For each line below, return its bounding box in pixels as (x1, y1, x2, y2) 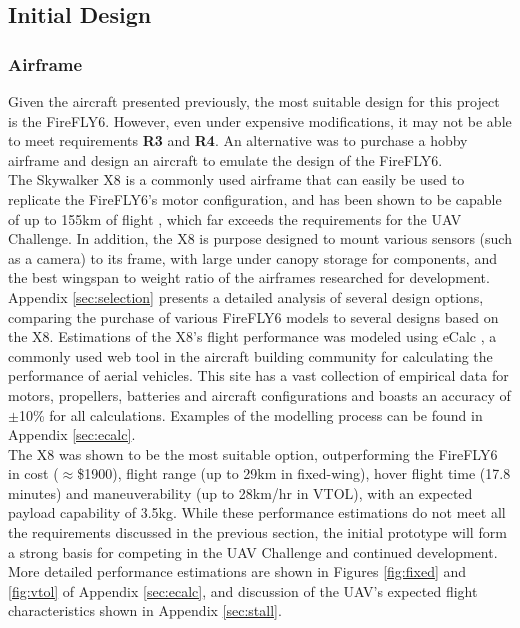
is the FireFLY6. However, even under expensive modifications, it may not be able (8, 110, 512, 131)
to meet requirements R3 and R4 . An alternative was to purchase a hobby (8, 130, 468, 151)
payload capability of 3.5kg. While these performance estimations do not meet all (8, 502, 506, 523)
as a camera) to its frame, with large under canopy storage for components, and (8, 247, 497, 268)
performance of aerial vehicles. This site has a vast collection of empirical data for (8, 365, 509, 386)
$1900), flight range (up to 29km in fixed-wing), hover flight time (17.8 (77, 463, 511, 484)
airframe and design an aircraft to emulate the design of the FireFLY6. (8, 149, 443, 170)
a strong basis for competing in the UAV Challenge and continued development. (8, 541, 498, 562)
